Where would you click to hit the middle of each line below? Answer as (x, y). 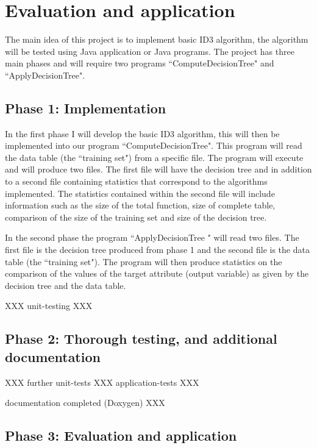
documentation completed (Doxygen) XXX (85, 403)
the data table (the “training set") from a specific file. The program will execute (154, 157)
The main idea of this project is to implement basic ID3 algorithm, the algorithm (157, 39)
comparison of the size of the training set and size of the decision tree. (136, 217)
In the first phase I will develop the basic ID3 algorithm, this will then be (142, 133)
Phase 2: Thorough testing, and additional (141, 339)
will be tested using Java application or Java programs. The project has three (150, 51)
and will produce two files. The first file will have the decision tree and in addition (158, 169)
